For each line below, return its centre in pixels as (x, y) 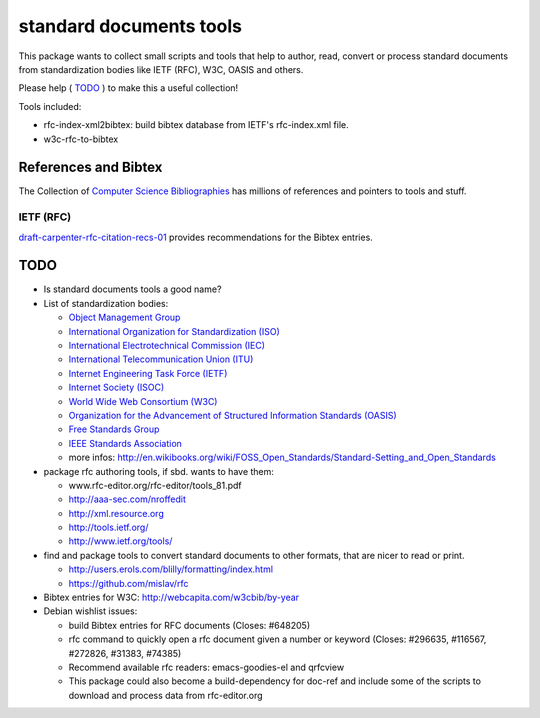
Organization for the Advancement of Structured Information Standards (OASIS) (232, 415)
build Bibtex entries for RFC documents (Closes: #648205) (189, 625)
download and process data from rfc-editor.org (166, 695)
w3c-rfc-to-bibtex (81, 139)
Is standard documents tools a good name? (132, 289)
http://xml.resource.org (116, 513)
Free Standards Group (114, 429)
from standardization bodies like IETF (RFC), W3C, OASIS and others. (161, 69)
